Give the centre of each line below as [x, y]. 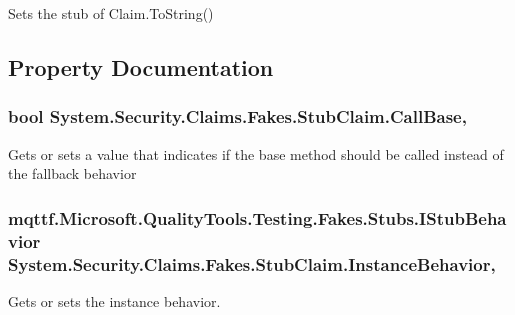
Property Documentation [141, 66]
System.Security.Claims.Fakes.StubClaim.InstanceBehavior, [252, 263]
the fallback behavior [72, 173]
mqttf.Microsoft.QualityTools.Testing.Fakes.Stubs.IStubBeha [257, 217]
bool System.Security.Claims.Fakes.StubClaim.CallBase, [237, 116]
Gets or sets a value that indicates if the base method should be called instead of [256, 153]
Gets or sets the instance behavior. [114, 300]
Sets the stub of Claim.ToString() [111, 13]
